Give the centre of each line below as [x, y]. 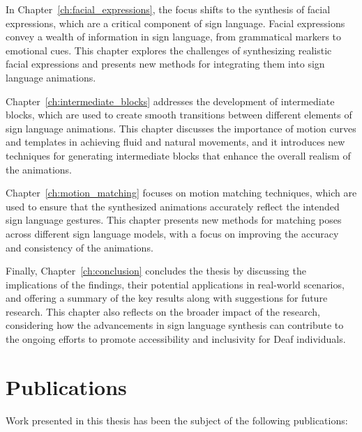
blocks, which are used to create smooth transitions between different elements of [179, 115]
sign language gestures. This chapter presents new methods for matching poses [174, 220]
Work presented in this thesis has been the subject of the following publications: [177, 420]
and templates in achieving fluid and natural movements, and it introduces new [175, 142]
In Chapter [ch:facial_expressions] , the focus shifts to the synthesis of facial [168, 9]
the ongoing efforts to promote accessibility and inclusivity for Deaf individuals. [176, 339]
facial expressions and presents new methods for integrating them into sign [165, 64]
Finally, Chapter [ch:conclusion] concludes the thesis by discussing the [156, 271]
